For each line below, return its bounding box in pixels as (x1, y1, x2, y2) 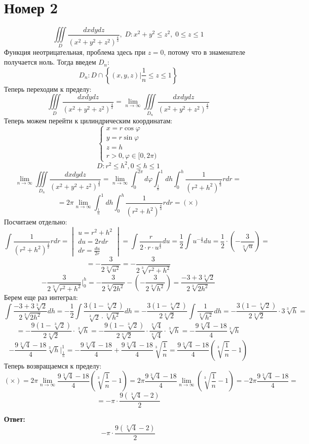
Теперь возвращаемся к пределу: (4, 360, 102, 370)
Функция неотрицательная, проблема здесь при (4, 47, 146, 57)
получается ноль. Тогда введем (4, 57, 96, 67)
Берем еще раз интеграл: (4, 292, 78, 302)
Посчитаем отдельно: (4, 217, 68, 227)
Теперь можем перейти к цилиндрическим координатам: (4, 115, 173, 125)
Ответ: (4, 414, 25, 424)
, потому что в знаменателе (163, 47, 245, 57)
